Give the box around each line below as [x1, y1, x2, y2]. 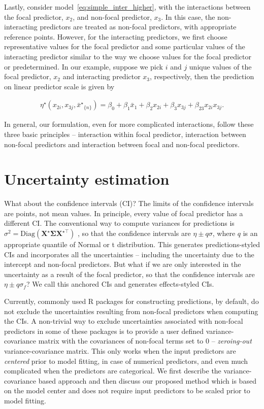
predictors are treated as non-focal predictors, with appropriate [40, 21, 237, 32]
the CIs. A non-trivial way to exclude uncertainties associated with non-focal [4, 316, 243, 326]
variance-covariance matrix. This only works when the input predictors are [4, 346, 236, 356]
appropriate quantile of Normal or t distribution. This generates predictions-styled [4, 239, 260, 250]
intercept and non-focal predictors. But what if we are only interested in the [4, 259, 241, 269]
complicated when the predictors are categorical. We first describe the [4, 365, 221, 376]
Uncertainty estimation [4, 168, 170, 189]
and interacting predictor [62, 71, 141, 82]
